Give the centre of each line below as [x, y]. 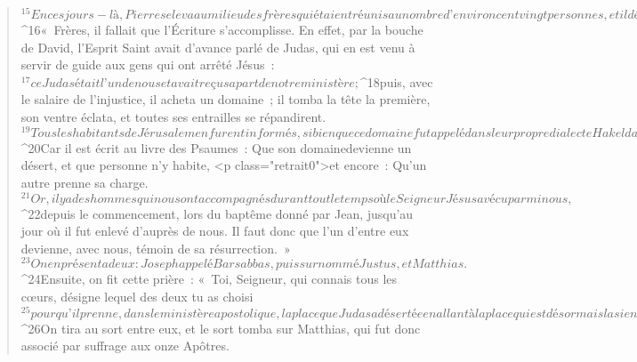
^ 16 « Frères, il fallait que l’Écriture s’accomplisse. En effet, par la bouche [222, 30]
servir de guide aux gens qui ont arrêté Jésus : [148, 64]
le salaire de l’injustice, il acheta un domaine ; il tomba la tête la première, [226, 99]
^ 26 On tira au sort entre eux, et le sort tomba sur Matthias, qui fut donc [221, 328]
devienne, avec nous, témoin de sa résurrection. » [156, 248]
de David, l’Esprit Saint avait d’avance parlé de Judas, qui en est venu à [218, 47]
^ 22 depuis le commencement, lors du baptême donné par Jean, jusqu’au [217, 213]
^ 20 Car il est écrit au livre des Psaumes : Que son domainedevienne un [216, 147]
